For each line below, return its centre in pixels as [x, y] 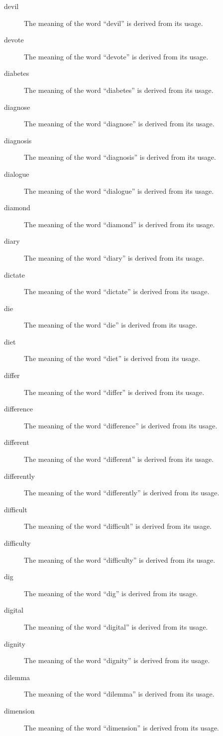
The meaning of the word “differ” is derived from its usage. [114, 392]
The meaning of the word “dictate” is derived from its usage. [117, 291]
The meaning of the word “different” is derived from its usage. [119, 459]
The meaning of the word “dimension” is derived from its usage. [122, 727]
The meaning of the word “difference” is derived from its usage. [121, 425]
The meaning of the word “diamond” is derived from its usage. [119, 224]
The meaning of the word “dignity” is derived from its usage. [117, 660]
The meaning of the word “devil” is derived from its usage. [113, 23]
